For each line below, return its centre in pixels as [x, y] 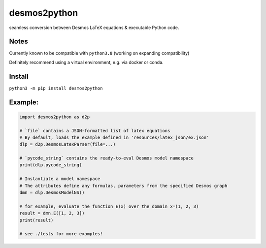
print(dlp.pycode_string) [51, 165]
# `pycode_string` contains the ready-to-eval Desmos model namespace [107, 158]
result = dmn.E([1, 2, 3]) [52, 213]
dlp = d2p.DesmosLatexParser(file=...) [67, 144]
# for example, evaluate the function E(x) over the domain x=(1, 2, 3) [109, 206]
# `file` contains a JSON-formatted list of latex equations [95, 131]
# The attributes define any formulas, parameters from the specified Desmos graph [123, 186]
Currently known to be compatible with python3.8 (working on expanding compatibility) [99, 53]
